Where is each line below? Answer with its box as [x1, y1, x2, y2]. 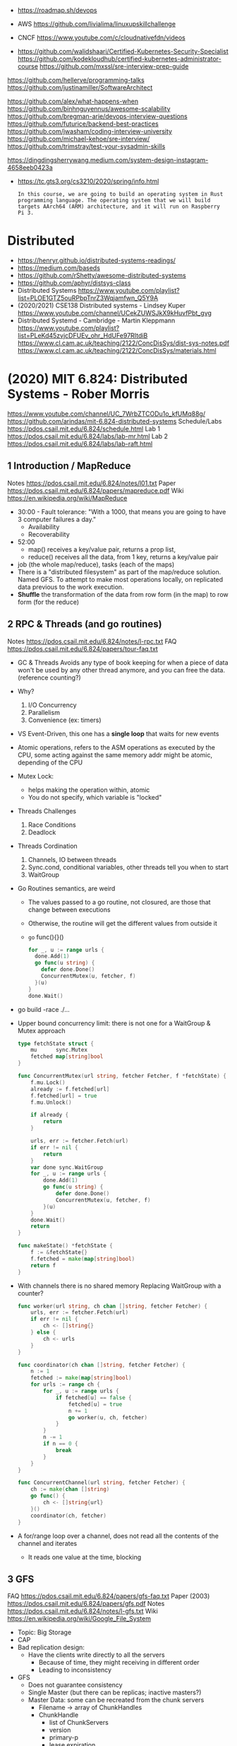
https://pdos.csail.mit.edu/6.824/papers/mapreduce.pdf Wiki [7, 486, 184, 494]
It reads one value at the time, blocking [28, 1552, 142, 1561]
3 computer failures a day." [17, 515, 97, 523]
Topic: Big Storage [17, 1628, 72, 1636]
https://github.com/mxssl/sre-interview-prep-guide [39, 62, 189, 70]
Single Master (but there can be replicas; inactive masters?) [28, 1688, 202, 1696]
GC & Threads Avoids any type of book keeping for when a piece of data [17, 658, 229, 667]
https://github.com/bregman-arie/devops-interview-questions [7, 112, 188, 120]
